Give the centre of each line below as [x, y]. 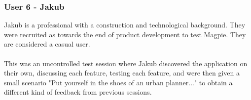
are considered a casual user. [47, 44]
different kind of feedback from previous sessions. [78, 92]
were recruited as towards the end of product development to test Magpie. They [125, 34]
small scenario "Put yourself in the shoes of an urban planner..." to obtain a [118, 82]
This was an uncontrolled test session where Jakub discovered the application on [126, 63]
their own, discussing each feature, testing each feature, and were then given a [122, 73]
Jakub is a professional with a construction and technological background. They [125, 25]
